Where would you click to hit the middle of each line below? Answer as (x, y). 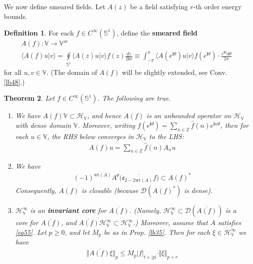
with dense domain (43, 125)
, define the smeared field (157, 32)
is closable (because (110, 190)
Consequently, (36, 190)
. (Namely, (145, 210)
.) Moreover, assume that (171, 222)
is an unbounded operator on (189, 115)
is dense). (199, 190)
